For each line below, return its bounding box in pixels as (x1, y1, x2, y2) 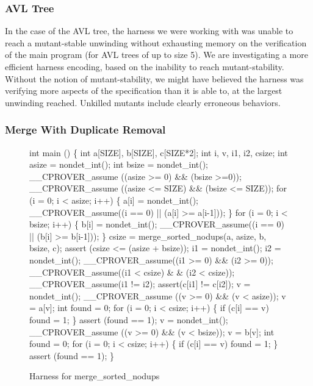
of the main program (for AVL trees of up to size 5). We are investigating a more (5, 48, 308, 61)
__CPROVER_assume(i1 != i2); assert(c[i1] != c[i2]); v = (29, 277, 251, 290)
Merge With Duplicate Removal (5, 122, 166, 137)
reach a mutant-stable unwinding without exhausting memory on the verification (5, 36, 307, 49)
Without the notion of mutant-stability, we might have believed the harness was (5, 72, 304, 85)
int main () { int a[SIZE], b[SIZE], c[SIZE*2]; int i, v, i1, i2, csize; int (29, 146, 288, 159)
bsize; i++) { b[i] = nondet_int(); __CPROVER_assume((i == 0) (29, 218, 284, 231)
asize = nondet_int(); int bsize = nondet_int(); (29, 158, 209, 171)
